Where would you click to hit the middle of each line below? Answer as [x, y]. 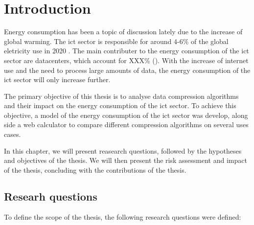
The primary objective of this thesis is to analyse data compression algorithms [121, 96]
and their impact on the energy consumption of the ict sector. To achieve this [120, 105]
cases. [12, 134]
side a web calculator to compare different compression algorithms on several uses [126, 124]
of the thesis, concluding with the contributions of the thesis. [95, 169]
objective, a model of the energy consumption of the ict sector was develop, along [126, 115]
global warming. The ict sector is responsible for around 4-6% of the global [116, 41]
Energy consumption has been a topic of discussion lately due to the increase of [123, 32]
